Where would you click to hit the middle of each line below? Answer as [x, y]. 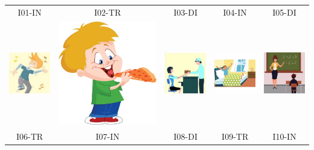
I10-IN [284, 136]
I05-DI [284, 12]
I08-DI [185, 136]
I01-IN [30, 12]
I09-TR [235, 136]
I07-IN [107, 136]
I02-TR [108, 12]
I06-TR [30, 136]
